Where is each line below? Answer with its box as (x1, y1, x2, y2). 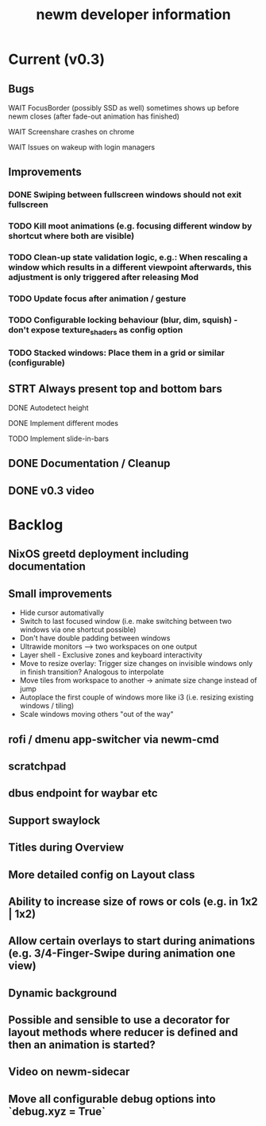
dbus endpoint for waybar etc (8, 786, 158, 801)
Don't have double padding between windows (19, 633, 171, 643)
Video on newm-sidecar (8, 1065, 130, 1079)
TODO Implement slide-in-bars (8, 434, 110, 443)
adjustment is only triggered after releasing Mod (8, 272, 199, 283)
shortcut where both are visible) (8, 231, 135, 242)
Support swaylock (8, 813, 101, 827)
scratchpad (8, 759, 67, 773)
